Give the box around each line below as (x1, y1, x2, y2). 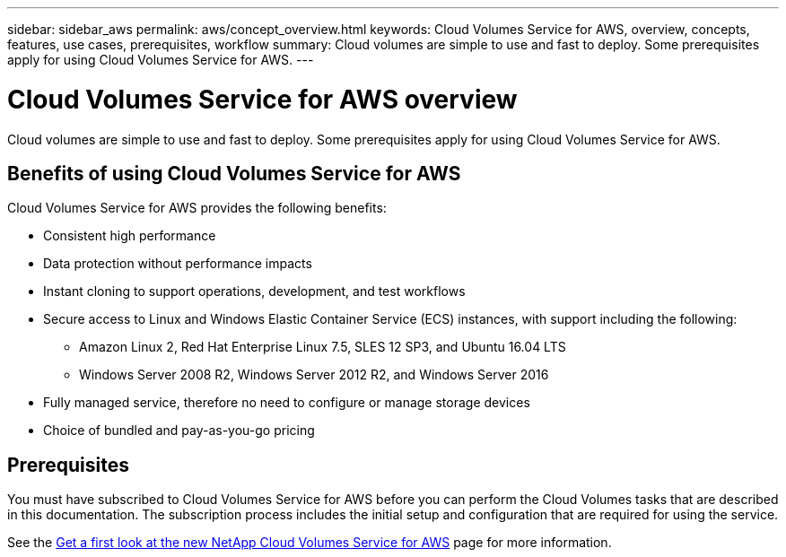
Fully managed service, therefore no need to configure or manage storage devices (43, 395, 530, 411)
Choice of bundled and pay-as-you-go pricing (43, 422, 315, 439)
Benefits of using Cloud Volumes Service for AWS (7, 161, 461, 185)
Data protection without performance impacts (43, 256, 312, 272)
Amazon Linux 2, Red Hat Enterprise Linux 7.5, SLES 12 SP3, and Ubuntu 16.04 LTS (79, 339, 566, 355)
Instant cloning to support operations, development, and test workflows (43, 283, 466, 300)
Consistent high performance (43, 228, 216, 244)
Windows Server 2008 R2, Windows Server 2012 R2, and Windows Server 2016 (79, 367, 549, 383)
